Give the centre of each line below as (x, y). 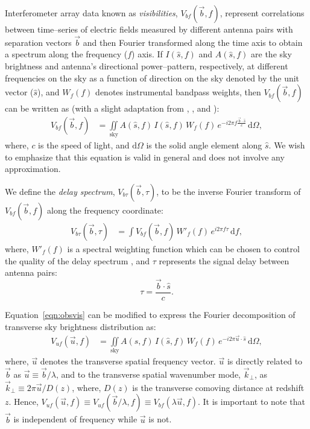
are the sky (271, 54)
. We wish (287, 145)
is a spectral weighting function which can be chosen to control (183, 248)
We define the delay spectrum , (60, 191)
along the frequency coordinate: (105, 210)
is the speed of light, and (84, 145)
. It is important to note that (251, 402)
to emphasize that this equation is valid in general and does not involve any (145, 157)
